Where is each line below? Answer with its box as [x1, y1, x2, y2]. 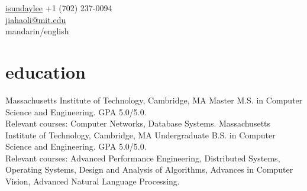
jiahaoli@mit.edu [5, 13, 66, 25]
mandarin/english [5, 25, 69, 37]
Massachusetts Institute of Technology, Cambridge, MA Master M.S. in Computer [5, 93, 303, 106]
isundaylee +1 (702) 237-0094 [5, 2, 112, 14]
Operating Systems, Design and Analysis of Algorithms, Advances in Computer [5, 163, 293, 176]
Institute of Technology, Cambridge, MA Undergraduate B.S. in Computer [5, 128, 276, 141]
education [5, 59, 86, 83]
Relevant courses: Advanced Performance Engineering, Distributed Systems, [5, 151, 280, 164]
